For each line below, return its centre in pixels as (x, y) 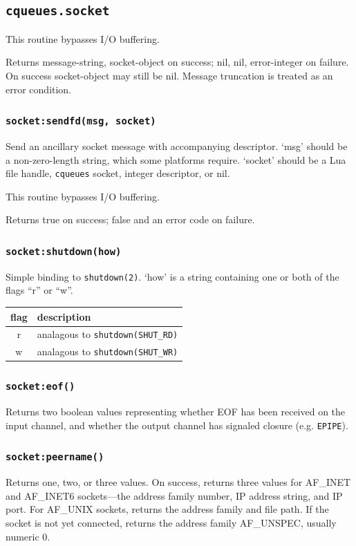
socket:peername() (55, 457)
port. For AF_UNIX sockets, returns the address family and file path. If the (167, 509)
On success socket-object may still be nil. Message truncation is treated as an (169, 75)
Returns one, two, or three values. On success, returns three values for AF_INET (178, 482)
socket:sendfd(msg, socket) (81, 121)
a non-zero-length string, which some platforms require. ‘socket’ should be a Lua (176, 159)
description (64, 316)
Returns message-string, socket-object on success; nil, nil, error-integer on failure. (177, 62)
